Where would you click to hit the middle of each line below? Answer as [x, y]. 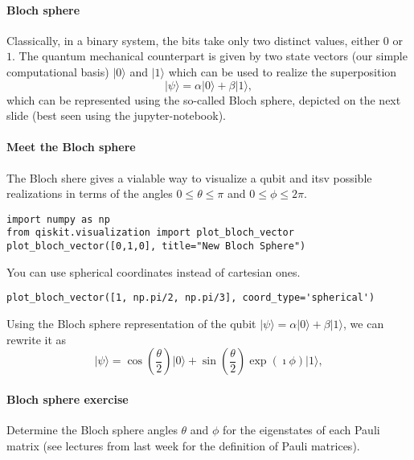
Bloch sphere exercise [68, 398]
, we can [364, 323]
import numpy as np [58, 219]
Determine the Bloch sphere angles [92, 429]
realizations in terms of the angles [90, 193]
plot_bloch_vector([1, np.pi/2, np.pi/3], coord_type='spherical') [191, 298]
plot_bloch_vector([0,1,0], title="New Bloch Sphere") [156, 246]
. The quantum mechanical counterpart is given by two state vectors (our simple [210, 56]
